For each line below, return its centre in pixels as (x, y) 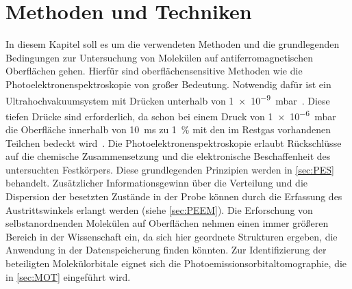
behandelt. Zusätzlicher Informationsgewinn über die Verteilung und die (156, 183)
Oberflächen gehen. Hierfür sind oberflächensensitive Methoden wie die (154, 71)
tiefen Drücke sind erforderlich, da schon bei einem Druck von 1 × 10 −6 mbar (171, 115)
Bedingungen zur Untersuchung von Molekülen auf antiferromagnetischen (159, 57)
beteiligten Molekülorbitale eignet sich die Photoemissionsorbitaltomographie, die (176, 263)
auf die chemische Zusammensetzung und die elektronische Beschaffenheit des (168, 156)
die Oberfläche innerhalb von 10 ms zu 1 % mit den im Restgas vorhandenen (168, 129)
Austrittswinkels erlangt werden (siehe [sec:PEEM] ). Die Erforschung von (159, 209)
